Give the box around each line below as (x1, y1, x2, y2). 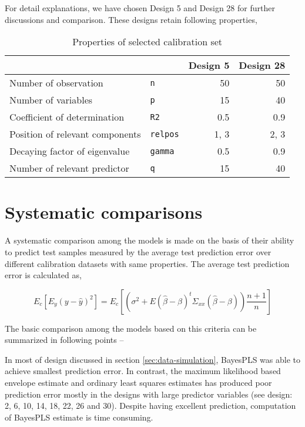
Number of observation (9, 76, 103, 90)
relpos (150, 129, 179, 139)
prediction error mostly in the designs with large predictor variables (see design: (5, 388, 293, 400)
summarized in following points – (5, 333, 124, 346)
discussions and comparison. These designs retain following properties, (5, 13, 257, 25)
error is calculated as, (5, 269, 82, 281)
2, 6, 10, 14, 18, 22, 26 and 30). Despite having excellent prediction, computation (5, 399, 296, 412)
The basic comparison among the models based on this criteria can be (5, 322, 257, 334)
